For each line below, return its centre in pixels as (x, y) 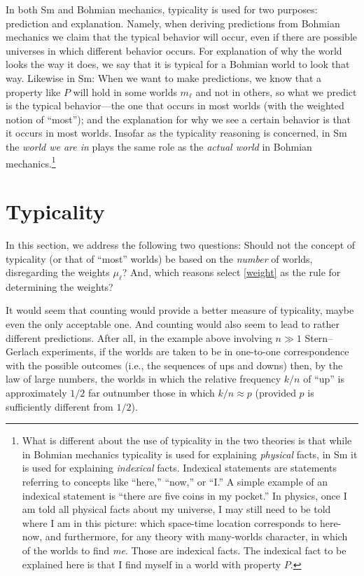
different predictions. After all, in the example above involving (139, 337)
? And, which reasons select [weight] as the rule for (231, 272)
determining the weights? (59, 286)
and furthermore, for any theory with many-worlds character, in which (196, 536)
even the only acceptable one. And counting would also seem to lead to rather (173, 324)
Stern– (319, 337)
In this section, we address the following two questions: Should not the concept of (181, 244)
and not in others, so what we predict (276, 91)
